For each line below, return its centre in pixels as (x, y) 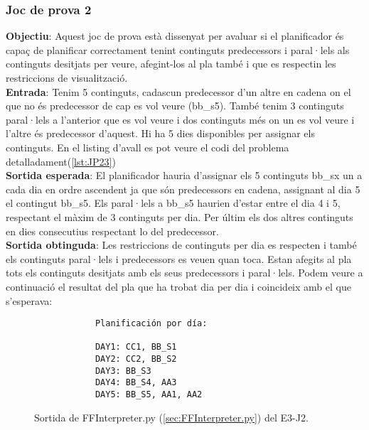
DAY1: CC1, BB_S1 (136, 347)
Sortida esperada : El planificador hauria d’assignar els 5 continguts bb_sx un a (184, 175)
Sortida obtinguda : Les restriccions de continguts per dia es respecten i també (181, 245)
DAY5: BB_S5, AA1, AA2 (149, 395)
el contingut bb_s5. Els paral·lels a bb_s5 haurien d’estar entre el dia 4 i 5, (173, 203)
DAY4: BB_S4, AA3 (136, 383)
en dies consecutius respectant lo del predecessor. (112, 231)
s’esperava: (29, 300)
